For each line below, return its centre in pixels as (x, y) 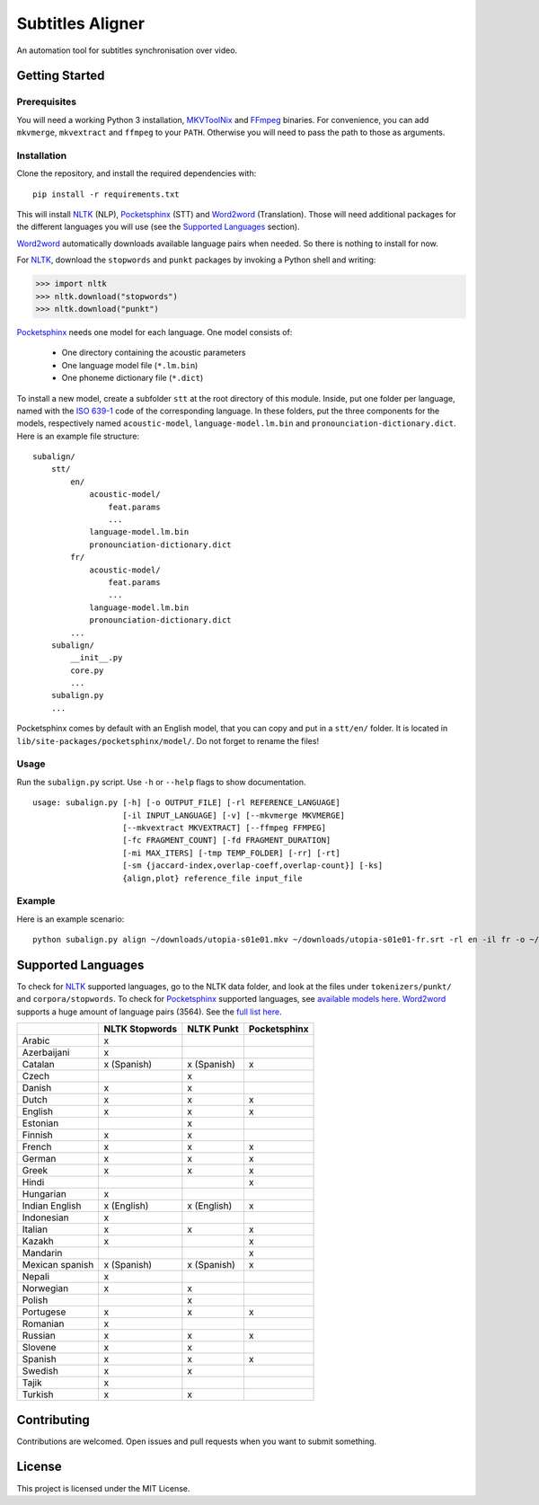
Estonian (40, 1123)
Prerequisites (46, 102)
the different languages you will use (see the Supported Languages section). (158, 227)
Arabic (36, 1040)
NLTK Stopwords (141, 1029)
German (39, 1159)
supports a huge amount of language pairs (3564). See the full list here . (149, 1012)
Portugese (44, 1312)
